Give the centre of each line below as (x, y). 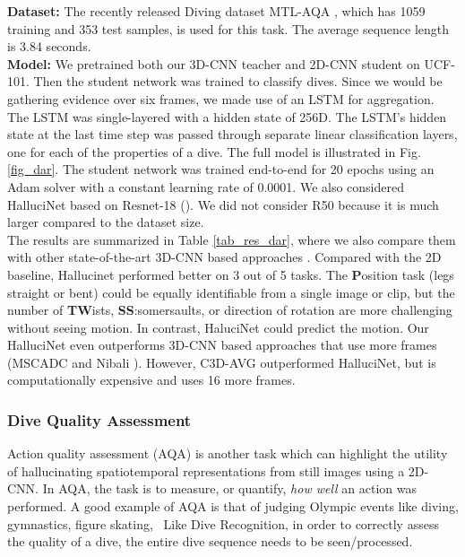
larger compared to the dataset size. (106, 222)
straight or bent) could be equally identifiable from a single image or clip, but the (231, 292)
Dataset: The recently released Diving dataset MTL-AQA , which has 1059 (216, 11)
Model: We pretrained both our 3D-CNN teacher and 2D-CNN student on (214, 63)
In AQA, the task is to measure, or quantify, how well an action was (230, 488)
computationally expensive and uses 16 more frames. (151, 380)
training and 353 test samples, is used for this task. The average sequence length (228, 28)
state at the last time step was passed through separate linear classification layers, (232, 134)
